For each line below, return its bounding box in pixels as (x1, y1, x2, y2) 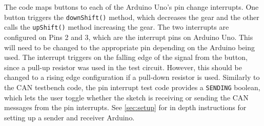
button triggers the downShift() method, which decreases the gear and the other (4, 11, 259, 22)
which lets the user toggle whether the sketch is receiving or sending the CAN (4, 92, 249, 102)
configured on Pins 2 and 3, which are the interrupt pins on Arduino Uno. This (4, 31, 253, 42)
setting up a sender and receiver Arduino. (4, 112, 135, 122)
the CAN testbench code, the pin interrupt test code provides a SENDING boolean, (4, 81, 260, 92)
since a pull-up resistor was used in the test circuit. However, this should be (4, 61, 242, 72)
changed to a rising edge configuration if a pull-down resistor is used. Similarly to (4, 72, 260, 82)
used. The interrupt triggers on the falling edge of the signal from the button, (4, 52, 248, 62)
